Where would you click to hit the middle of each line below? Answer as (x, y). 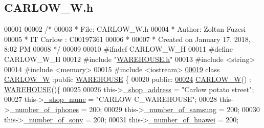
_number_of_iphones (44, 109)
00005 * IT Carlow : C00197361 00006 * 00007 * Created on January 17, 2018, (127, 39)
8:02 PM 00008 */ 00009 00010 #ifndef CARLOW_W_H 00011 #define (119, 49)
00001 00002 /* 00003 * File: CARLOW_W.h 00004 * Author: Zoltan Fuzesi (125, 29)
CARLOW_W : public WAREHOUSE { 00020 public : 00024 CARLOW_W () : (128, 79)
